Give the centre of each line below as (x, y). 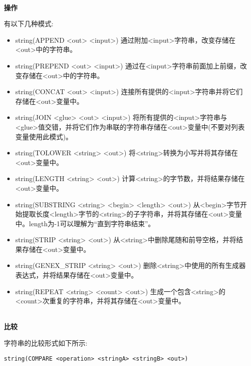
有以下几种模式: (29, 24)
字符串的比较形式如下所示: (46, 343)
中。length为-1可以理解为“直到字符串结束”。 (85, 223)
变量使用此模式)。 (44, 136)
